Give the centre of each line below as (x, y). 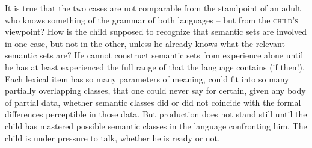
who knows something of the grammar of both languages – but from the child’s (151, 20)
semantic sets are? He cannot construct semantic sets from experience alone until (154, 55)
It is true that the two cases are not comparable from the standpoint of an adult (153, 8)
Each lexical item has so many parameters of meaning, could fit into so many (147, 79)
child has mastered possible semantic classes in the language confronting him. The (156, 125)
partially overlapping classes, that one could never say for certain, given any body (155, 91)
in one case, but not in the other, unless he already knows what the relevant (145, 43)
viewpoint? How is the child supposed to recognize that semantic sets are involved (156, 32)
